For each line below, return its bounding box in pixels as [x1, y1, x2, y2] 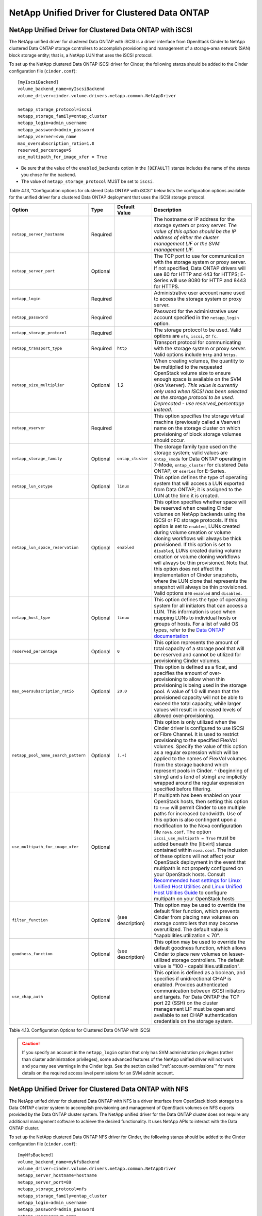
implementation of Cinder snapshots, [153, 572, 239, 578]
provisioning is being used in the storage [153, 681, 247, 688]
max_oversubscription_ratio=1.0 [17, 141, 95, 146]
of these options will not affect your [153, 853, 235, 859]
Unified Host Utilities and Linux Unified [153, 883, 243, 890]
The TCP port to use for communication [153, 252, 245, 259]
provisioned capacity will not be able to [153, 694, 244, 700]
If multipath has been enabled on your [153, 792, 241, 799]
